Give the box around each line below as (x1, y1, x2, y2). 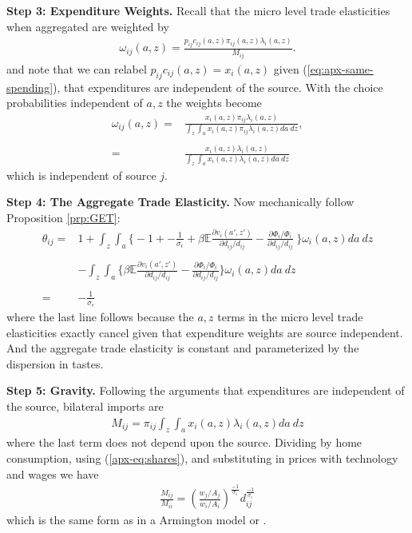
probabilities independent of (6, 94, 143, 111)
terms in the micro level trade (217, 308, 363, 324)
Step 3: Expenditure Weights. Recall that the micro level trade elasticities (6, 2, 390, 18)
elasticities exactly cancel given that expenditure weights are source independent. (6, 324, 403, 340)
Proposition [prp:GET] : (6, 209, 121, 225)
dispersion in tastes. (6, 355, 104, 372)
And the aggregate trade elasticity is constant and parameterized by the (6, 340, 359, 356)
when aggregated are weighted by (6, 18, 169, 34)
